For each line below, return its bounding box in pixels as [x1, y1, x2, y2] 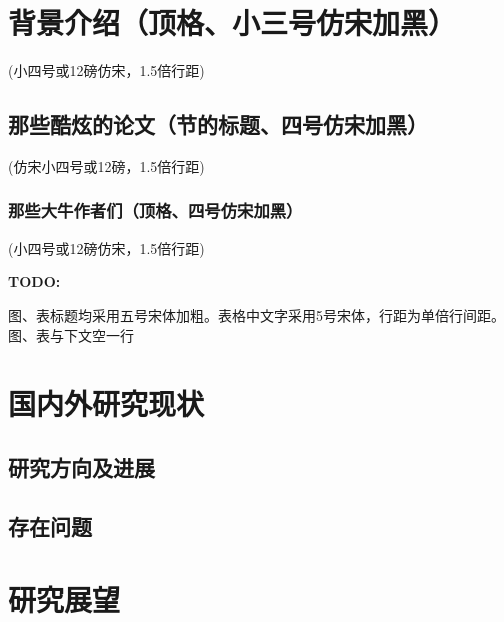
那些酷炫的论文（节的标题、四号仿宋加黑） [8, 109, 428, 140]
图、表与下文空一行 [8, 324, 134, 345]
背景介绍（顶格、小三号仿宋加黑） [8, 2, 457, 43]
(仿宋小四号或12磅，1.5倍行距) [8, 155, 205, 176]
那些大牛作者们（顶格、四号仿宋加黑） [8, 198, 303, 223]
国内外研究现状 [8, 383, 205, 424]
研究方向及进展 [8, 451, 155, 482]
